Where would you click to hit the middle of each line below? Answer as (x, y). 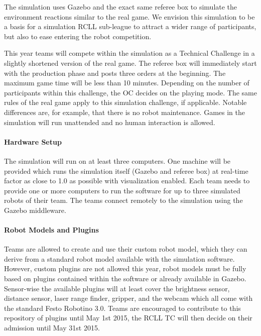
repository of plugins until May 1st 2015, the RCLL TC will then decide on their (128, 318)
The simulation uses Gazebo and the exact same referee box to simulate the (121, 7)
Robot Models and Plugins (51, 230)
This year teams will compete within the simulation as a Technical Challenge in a (129, 53)
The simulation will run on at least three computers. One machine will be (117, 160)
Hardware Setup (33, 141)
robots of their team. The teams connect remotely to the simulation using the (123, 200)
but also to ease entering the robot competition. (78, 36)
